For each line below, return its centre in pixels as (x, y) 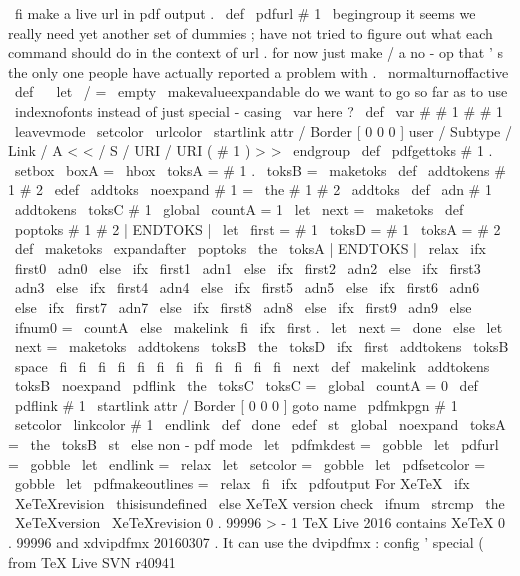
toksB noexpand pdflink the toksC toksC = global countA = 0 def (246, 385)
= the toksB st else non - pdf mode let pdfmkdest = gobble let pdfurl (253, 444)
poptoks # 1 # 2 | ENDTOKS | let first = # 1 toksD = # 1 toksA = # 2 (257, 228)
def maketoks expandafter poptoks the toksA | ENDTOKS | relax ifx (250, 248)
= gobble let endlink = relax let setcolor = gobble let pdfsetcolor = (247, 463)
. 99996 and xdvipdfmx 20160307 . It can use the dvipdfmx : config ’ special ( (246, 542)
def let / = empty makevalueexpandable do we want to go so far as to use (261, 91)
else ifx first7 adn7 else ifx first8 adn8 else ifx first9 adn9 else (243, 306)
